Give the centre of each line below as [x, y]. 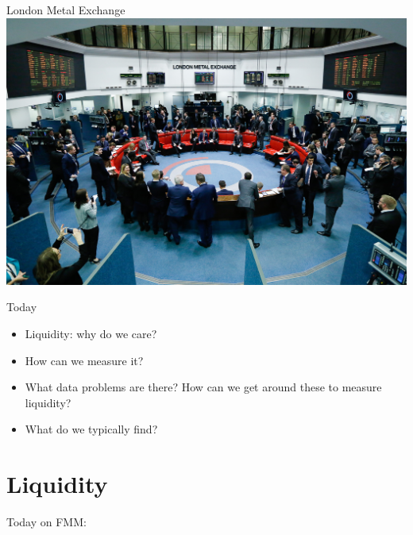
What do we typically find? [91, 429]
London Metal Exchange [66, 10]
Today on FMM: [46, 522]
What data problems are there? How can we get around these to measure [203, 387]
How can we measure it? [84, 360]
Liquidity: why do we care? [91, 333]
